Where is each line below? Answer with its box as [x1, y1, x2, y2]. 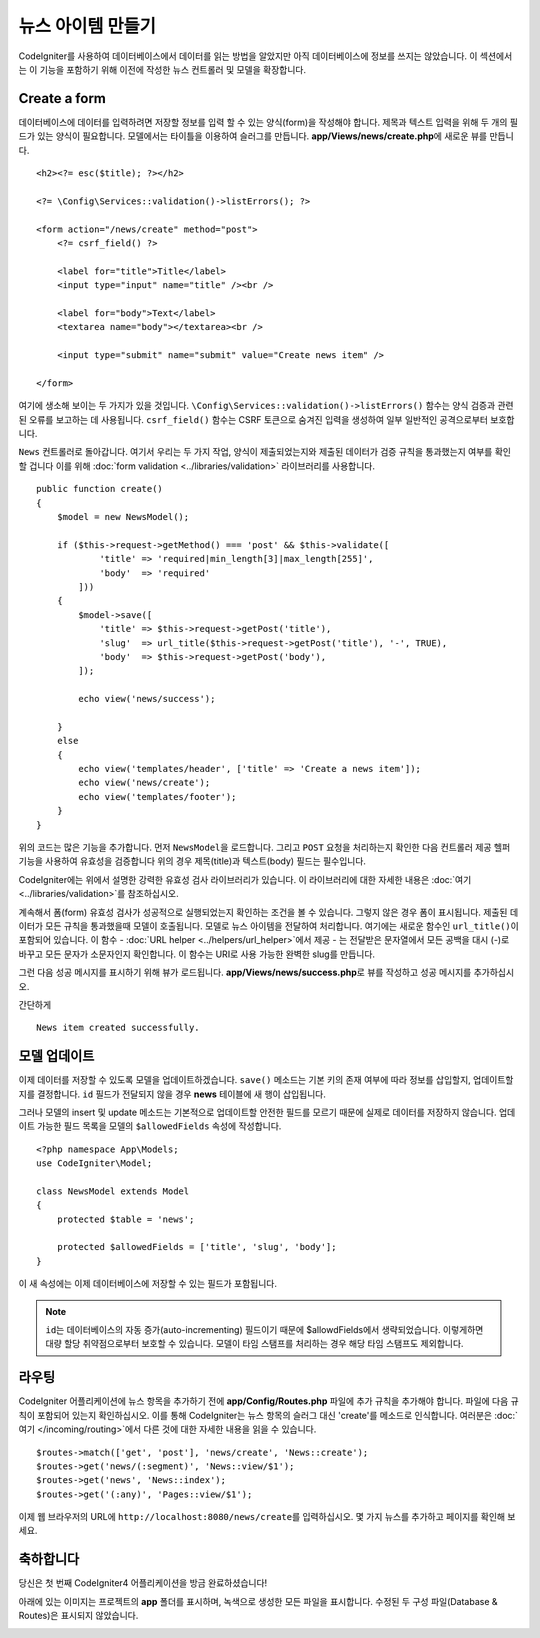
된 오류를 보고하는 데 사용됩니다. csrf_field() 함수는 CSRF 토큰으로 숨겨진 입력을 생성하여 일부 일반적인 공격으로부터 [18, 413, 489, 425]
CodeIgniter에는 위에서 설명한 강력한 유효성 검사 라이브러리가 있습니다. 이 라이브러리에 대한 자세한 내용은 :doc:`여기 [18, 873, 472, 885]
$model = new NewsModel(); [56, 511, 190, 522]
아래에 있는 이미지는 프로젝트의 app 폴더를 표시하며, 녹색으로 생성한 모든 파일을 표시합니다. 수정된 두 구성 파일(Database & [18, 1595, 499, 1607]
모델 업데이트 [18, 1048, 95, 1065]
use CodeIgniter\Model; [36, 1158, 153, 1169]
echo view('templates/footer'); [78, 791, 237, 802]
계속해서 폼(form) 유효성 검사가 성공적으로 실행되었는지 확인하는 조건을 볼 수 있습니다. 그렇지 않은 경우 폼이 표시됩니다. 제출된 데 [18, 906, 519, 918]
